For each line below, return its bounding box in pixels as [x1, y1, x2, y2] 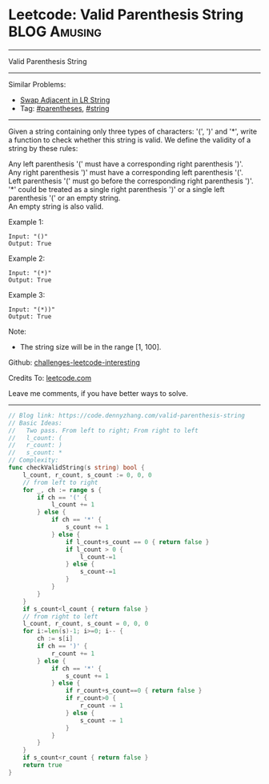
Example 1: [8, 217, 44, 226]
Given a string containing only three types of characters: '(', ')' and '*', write [8, 126, 258, 136]
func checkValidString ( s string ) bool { [8, 464, 146, 472]
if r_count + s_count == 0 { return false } [65, 686, 203, 695]
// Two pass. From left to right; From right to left [8, 426, 199, 434]
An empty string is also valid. [8, 202, 104, 211]
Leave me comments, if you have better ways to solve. [8, 388, 188, 398]
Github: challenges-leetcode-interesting [8, 358, 140, 367]
